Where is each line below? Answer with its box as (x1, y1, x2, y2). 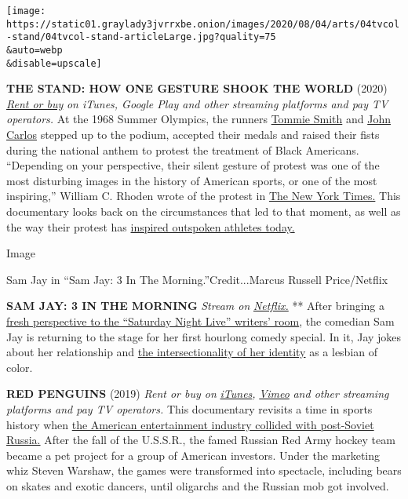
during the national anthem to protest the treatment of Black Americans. (6, 141, 359, 158)
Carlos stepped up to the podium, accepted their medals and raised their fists (6, 126, 380, 143)
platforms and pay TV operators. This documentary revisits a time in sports (6, 400, 373, 417)
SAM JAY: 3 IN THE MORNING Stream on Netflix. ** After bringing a (6, 297, 385, 314)
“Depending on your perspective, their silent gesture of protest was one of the (6, 157, 380, 173)
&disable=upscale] (6, 57, 102, 69)
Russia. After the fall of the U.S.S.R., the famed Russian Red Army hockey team (6, 432, 395, 448)
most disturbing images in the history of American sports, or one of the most (6, 172, 377, 188)
